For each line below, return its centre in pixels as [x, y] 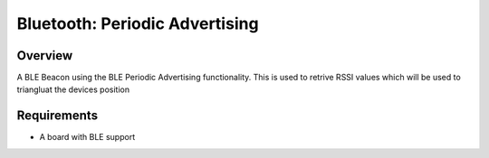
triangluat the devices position [73, 89]
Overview [45, 56]
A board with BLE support [87, 137]
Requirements [58, 116]
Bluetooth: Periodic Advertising [138, 23]
